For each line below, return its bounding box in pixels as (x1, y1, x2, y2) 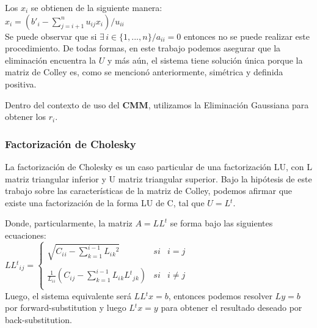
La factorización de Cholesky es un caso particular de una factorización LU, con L (5, 160, 313, 173)
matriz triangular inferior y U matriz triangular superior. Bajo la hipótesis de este (5, 172, 312, 185)
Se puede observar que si (5, 29, 97, 42)
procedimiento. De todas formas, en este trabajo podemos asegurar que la (5, 42, 281, 54)
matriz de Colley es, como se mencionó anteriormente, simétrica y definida (5, 65, 283, 78)
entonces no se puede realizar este (183, 29, 310, 42)
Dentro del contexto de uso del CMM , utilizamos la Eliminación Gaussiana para (5, 98, 309, 111)
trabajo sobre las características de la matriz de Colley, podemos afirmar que (5, 184, 293, 197)
